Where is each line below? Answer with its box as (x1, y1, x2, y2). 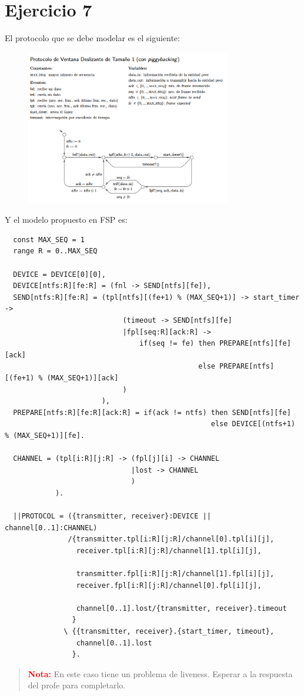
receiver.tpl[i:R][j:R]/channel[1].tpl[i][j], (76, 546, 262, 555)
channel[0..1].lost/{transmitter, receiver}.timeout (76, 604, 287, 613)
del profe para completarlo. (28, 679, 126, 691)
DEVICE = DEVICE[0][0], (13, 270, 106, 279)
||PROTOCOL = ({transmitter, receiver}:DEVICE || (13, 512, 211, 521)
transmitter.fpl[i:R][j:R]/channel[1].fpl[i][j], (76, 570, 275, 578)
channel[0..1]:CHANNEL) (5, 523, 98, 532)
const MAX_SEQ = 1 (13, 235, 85, 244)
